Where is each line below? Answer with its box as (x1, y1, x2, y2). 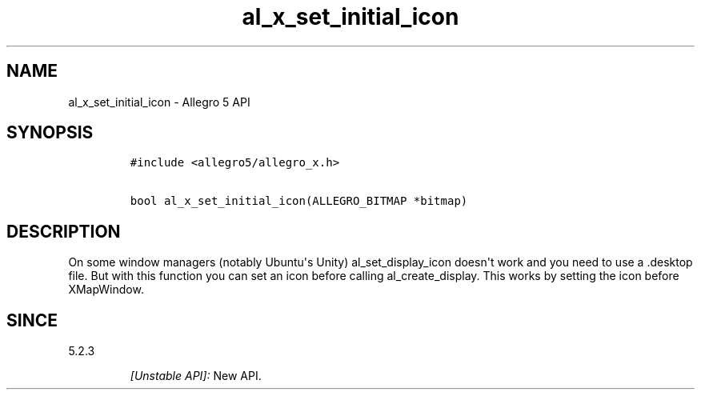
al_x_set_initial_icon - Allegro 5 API (68, 94, 250, 109)
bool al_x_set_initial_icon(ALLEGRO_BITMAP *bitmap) (130, 194, 468, 208)
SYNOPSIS (6, 122, 94, 143)
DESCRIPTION (6, 221, 121, 242)
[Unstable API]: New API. (130, 369, 262, 383)
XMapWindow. (68, 282, 144, 297)
